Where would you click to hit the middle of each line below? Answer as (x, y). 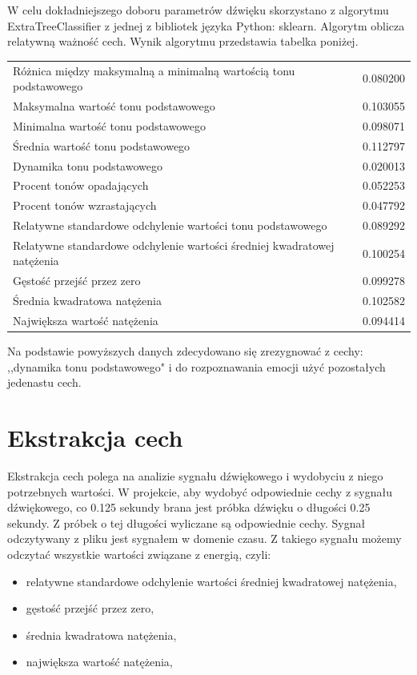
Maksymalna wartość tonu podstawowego (114, 105)
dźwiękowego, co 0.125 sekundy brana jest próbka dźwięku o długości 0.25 (189, 507)
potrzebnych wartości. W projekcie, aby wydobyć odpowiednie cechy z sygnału (200, 491)
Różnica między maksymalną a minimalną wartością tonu (154, 70)
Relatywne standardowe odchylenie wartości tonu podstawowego (170, 225)
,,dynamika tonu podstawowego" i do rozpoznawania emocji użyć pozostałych (196, 366)
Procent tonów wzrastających (85, 205)
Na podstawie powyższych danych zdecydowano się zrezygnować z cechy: (185, 351)
